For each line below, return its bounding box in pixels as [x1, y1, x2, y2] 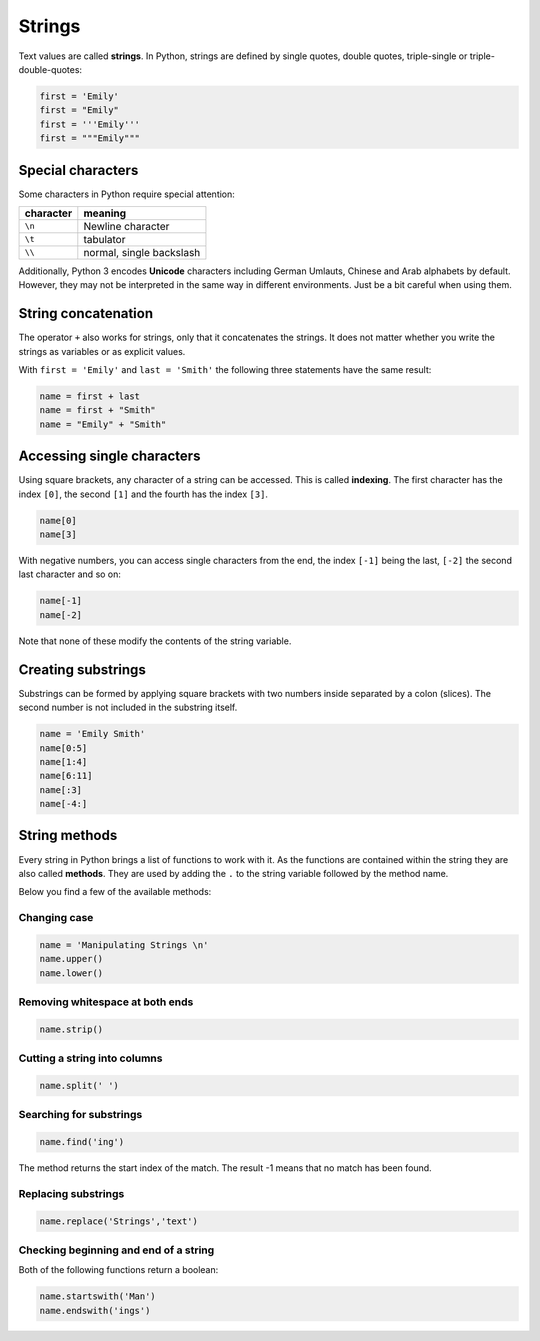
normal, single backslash [83, 245, 201, 259]
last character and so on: [18, 568, 122, 580]
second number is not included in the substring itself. [18, 701, 238, 714]
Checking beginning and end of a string [18, 1243, 215, 1257]
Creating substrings [18, 661, 147, 678]
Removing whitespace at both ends [18, 995, 194, 1009]
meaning [83, 206, 127, 220]
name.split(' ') [39, 1080, 120, 1091]
